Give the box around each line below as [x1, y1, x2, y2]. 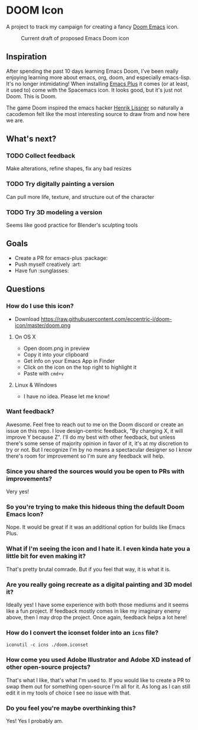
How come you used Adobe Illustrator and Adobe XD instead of [6, 655, 191, 664]
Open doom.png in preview [23, 345, 90, 352]
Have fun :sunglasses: [14, 267, 69, 274]
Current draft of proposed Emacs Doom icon [21, 34, 129, 41]
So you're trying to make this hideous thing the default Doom [6, 503, 185, 511]
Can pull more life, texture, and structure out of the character [6, 193, 155, 200]
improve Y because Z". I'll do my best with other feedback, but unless [6, 433, 176, 440]
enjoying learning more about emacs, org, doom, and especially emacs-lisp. [6, 73, 191, 81]
